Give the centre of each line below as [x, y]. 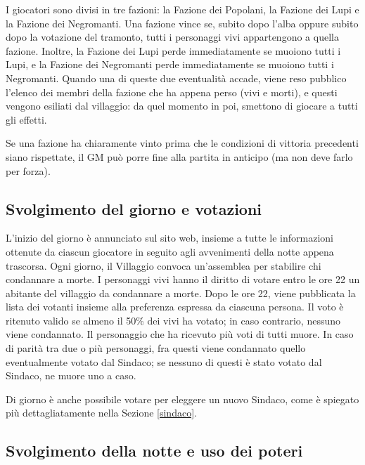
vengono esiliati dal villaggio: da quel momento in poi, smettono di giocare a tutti [182, 106]
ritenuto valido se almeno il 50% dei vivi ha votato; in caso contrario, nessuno [173, 320]
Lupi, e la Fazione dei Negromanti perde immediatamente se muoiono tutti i [170, 64]
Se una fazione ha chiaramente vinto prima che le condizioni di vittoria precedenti [182, 143]
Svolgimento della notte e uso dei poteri [154, 451]
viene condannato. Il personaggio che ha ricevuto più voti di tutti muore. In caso [180, 334]
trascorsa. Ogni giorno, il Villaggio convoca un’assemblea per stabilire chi [164, 265]
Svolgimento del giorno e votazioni [134, 208]
